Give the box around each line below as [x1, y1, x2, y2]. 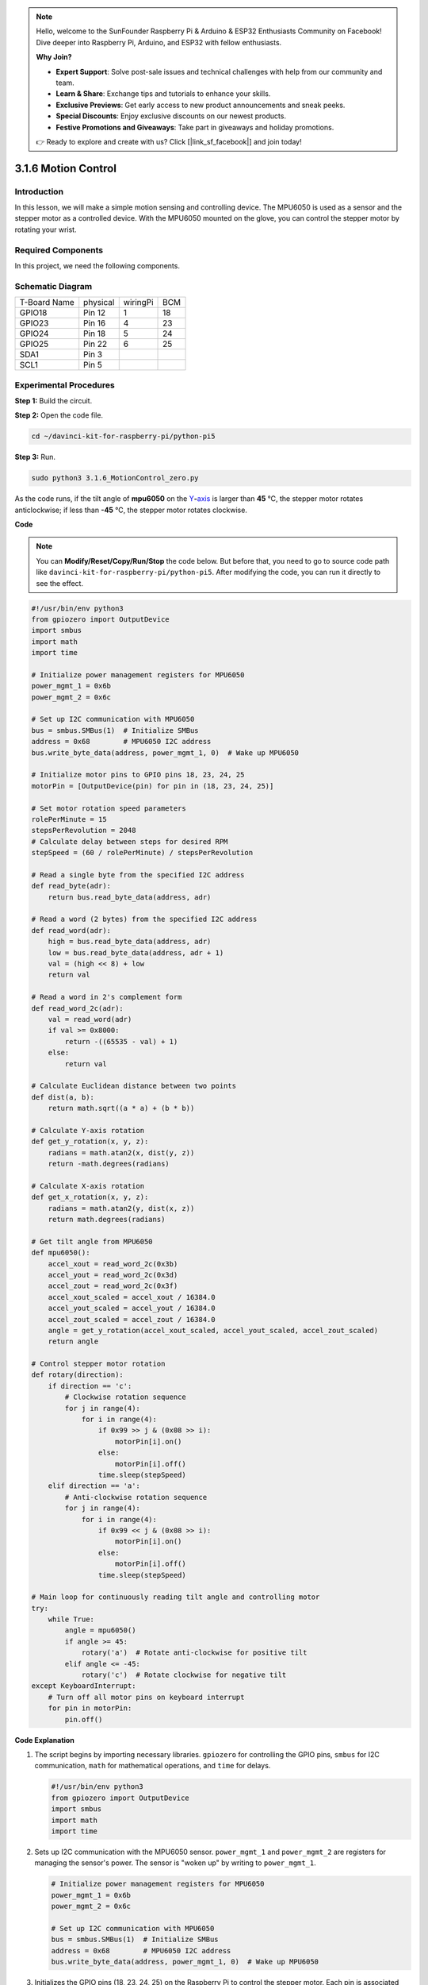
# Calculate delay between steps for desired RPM [31, 837, 228, 846]
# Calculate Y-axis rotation [31, 1126, 145, 1135]
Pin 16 [83, 318, 106, 329]
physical [83, 297, 115, 308]
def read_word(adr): [31, 926, 111, 935]
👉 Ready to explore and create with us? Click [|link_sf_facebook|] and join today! [36, 137, 302, 146]
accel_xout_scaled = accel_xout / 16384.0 [48, 1293, 216, 1301]
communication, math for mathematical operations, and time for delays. [34, 1761, 271, 1771]
